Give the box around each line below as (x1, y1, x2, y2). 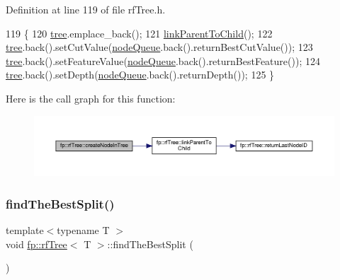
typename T (57, 223, 110, 238)
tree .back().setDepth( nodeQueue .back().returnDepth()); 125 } (6, 67, 275, 82)
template (6, 223, 44, 238)
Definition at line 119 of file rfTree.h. (6, 2, 166, 16)
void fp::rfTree (6, 236, 67, 251)
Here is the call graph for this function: (6, 91, 176, 105)
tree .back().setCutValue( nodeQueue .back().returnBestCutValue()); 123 (6, 40, 313, 54)
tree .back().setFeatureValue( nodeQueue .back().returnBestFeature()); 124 (6, 53, 320, 68)
